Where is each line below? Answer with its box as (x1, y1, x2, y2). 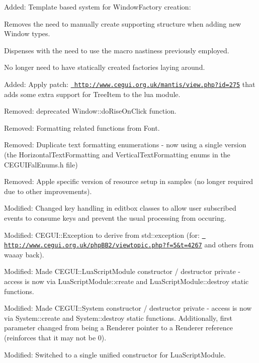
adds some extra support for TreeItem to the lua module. (4, 88, 181, 99)
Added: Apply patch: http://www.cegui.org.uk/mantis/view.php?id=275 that (4, 78, 255, 89)
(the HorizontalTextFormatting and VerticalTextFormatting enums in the (4, 149, 230, 159)
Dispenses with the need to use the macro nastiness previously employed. (4, 45, 229, 55)
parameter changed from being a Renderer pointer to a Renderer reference (4, 322, 233, 333)
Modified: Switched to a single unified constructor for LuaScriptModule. (4, 349, 226, 359)
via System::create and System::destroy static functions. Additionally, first (4, 312, 233, 323)
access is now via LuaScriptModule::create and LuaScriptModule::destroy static (4, 276, 249, 287)
